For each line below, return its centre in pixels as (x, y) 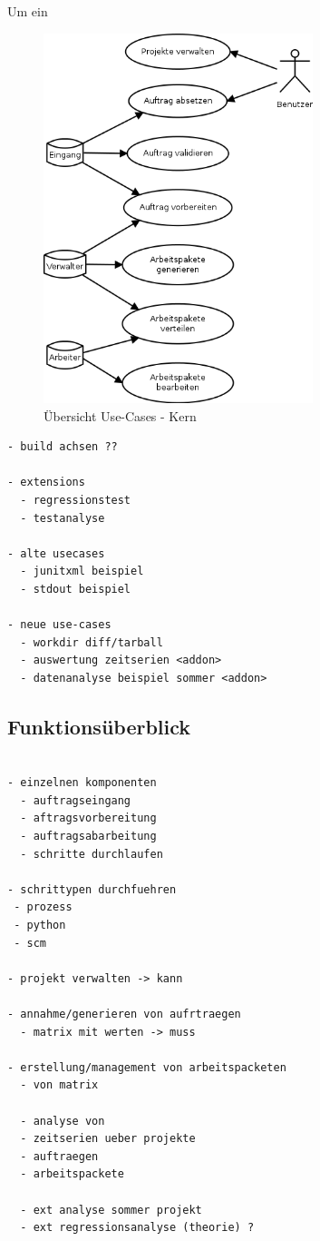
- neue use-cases (59, 625)
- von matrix (59, 1085)
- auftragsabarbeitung (88, 837)
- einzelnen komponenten (82, 783)
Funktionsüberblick (99, 726)
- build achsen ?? (63, 447)
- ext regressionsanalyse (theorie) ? (137, 1228)
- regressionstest (76, 500)
